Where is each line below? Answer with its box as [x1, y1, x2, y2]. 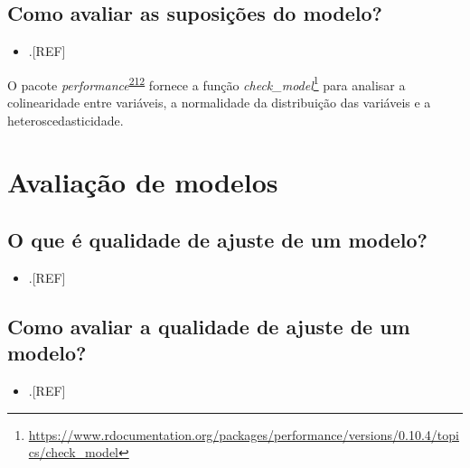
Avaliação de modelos [7, 164, 278, 201]
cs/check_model [28, 443, 119, 462]
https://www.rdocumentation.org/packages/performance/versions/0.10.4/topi [28, 425, 459, 444]
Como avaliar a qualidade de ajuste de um [7, 312, 410, 340]
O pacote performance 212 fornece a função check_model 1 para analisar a [7, 72, 406, 94]
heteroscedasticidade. [7, 110, 124, 129]
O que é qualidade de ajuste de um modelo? [7, 226, 428, 253]
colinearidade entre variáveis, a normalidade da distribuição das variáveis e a [7, 93, 431, 112]
